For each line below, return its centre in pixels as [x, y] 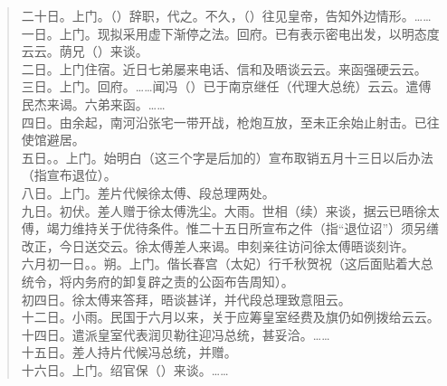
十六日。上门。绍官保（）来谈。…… [125, 369]
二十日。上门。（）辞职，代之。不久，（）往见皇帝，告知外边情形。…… [226, 15]
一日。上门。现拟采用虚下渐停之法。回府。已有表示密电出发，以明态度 [230, 33]
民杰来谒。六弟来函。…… [93, 104]
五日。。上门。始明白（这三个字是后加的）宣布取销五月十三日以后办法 [227, 157]
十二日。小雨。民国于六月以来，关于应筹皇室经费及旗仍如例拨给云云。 [230, 317]
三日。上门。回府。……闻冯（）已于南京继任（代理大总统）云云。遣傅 [226, 86]
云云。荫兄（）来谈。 [85, 51]
